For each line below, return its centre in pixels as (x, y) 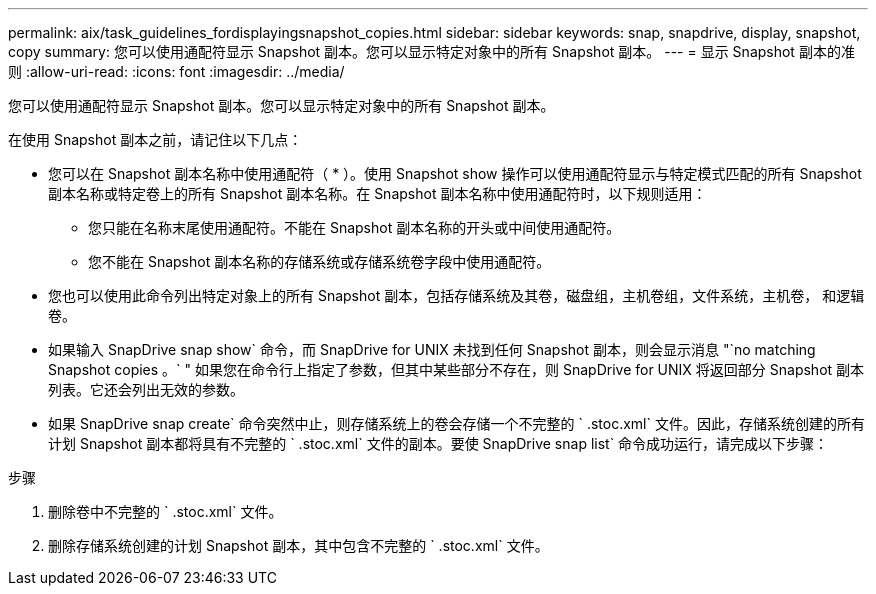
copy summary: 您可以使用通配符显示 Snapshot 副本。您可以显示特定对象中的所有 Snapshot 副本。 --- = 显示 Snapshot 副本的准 (431, 51)
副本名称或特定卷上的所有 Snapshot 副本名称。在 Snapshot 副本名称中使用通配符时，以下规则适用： (377, 193)
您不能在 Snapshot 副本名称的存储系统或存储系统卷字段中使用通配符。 (319, 261)
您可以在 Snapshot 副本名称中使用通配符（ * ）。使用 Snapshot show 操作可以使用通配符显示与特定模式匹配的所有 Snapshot (455, 173)
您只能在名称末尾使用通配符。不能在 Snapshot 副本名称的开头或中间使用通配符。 (354, 227)
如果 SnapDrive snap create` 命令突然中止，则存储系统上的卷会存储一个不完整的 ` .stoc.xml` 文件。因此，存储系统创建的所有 (456, 423)
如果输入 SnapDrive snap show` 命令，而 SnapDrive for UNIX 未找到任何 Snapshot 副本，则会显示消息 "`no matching (432, 349)
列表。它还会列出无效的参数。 (146, 389)
